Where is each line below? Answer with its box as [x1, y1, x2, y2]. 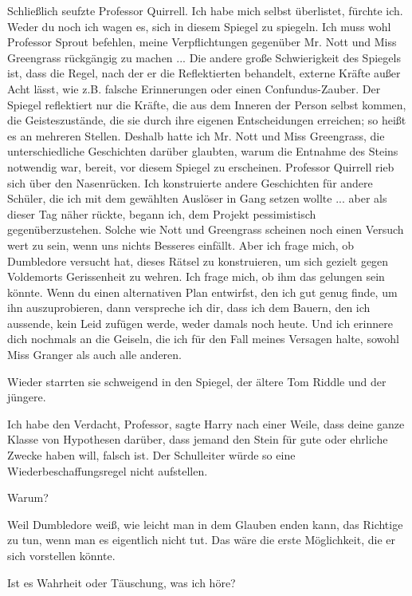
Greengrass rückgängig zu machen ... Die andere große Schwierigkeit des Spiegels [7, 49, 401, 65]
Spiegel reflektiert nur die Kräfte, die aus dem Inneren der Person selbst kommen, [7, 96, 406, 112]
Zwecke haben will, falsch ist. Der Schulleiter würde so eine [7, 447, 296, 464]
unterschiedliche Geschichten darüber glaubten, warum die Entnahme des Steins [7, 143, 398, 160]
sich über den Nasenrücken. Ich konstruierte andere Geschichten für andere [7, 174, 373, 191]
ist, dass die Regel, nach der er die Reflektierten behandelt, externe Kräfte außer [7, 65, 401, 81]
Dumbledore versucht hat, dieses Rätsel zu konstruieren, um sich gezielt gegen [7, 252, 389, 269]
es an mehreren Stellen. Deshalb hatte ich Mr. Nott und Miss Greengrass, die [7, 127, 385, 144]
